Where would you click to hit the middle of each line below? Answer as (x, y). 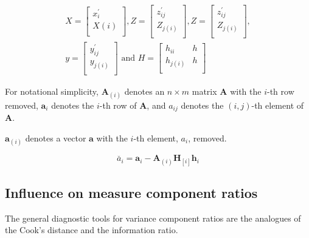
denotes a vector (56, 138)
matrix (204, 91)
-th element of (278, 105)
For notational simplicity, (52, 91)
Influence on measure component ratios (131, 192)
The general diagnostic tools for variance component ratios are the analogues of (153, 218)
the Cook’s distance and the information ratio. (92, 230)
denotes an (144, 91)
